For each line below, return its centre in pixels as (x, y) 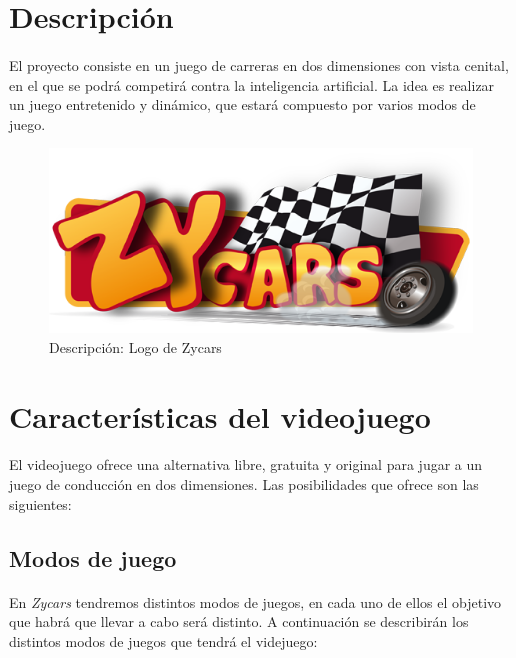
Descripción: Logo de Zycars (135, 346)
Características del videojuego (220, 415)
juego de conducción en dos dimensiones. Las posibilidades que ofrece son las (244, 484)
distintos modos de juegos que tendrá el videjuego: (163, 640)
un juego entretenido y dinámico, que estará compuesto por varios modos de (242, 104)
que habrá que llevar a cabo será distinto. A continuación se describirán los (239, 621)
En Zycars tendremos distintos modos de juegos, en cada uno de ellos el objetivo (255, 601)
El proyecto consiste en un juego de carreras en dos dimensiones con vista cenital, (259, 64)
